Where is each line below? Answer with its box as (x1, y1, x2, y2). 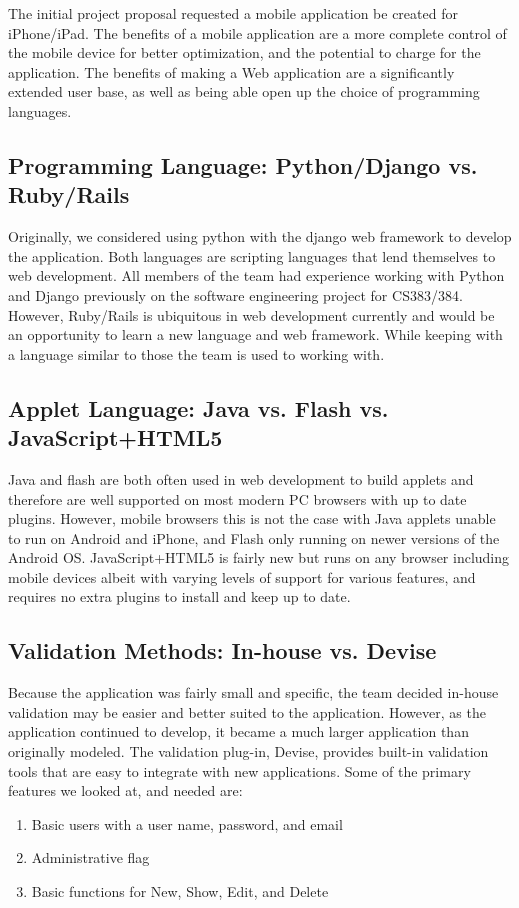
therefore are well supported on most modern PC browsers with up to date (8, 488, 467, 509)
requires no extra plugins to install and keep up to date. (8, 586, 351, 607)
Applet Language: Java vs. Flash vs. (8, 392, 389, 423)
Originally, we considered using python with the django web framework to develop (8, 226, 512, 247)
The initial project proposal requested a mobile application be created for (8, 3, 458, 23)
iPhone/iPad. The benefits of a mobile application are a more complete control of (8, 22, 507, 43)
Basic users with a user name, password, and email (31, 813, 343, 834)
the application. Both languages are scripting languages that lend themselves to (8, 245, 496, 266)
